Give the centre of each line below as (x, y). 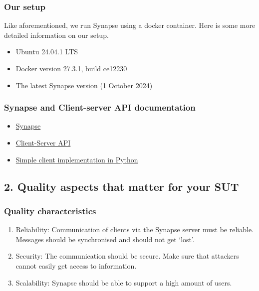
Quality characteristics (50, 211)
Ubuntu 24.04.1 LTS (47, 52)
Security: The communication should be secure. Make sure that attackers (127, 256)
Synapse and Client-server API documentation (100, 107)
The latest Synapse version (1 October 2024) (84, 85)
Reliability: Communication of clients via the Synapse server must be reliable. (135, 229)
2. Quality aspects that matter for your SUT (122, 186)
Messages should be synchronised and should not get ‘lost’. (105, 239)
